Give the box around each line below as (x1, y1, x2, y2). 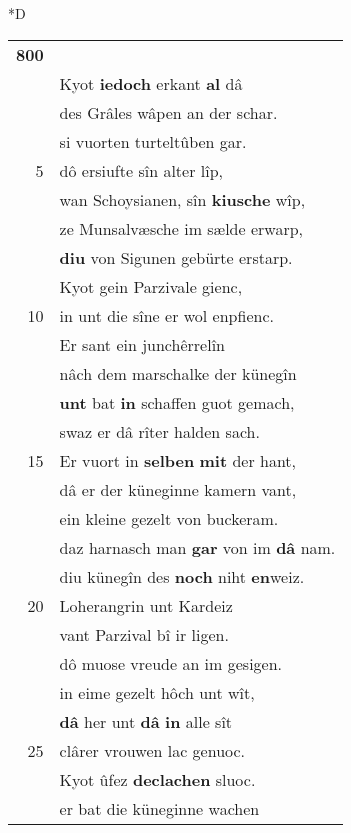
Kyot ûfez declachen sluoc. (59, 767, 256, 791)
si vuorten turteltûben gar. (59, 129, 247, 153)
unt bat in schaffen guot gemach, (59, 390, 295, 414)
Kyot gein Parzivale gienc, (59, 274, 243, 298)
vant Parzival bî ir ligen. (59, 622, 229, 646)
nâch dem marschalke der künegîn (59, 361, 297, 385)
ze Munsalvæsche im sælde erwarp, (59, 216, 304, 240)
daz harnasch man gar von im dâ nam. (59, 535, 336, 559)
